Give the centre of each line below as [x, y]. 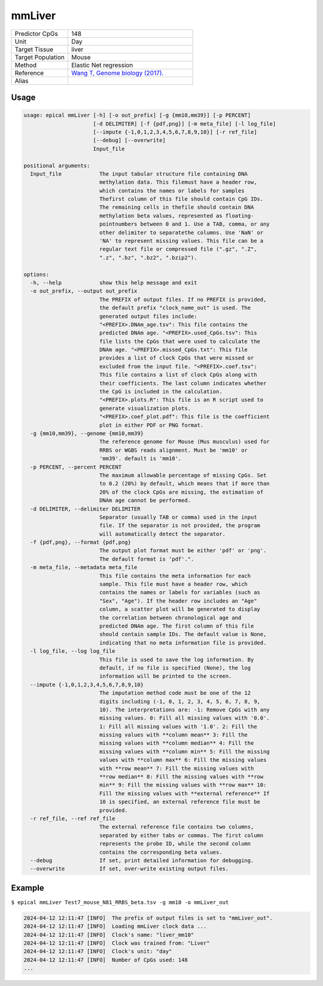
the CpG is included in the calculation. [161, 392]
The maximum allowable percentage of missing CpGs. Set [183, 475]
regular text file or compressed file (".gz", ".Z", [178, 249]
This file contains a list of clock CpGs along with [178, 375]
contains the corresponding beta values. [161, 852]
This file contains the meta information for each [175, 576]
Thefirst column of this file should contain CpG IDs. [181, 199]
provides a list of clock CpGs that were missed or [176, 358]
